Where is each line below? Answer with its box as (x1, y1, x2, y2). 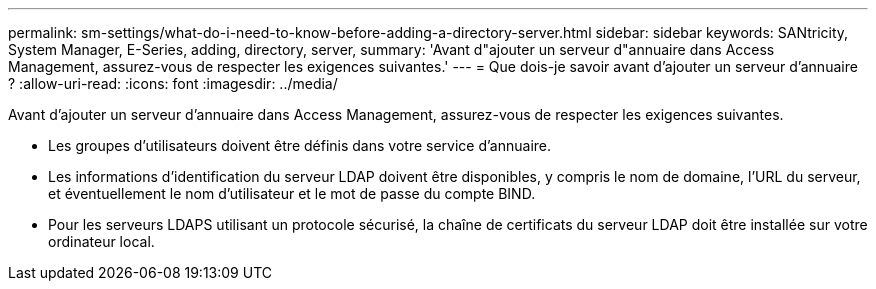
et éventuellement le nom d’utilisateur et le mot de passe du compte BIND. (48, 185, 536, 202)
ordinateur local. (48, 233, 155, 250)
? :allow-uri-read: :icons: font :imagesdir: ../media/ (8, 75, 338, 92)
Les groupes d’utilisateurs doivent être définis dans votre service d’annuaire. (48, 137, 552, 154)
